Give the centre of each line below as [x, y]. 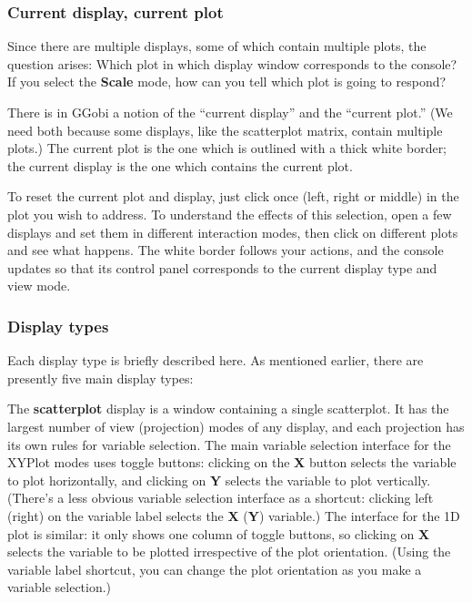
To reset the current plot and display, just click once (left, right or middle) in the [233, 196]
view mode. [39, 286]
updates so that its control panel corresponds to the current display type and [222, 267]
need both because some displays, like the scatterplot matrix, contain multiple [225, 130]
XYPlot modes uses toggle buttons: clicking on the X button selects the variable [232, 462]
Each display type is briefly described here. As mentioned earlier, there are [216, 360]
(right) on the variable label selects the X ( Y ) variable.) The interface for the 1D [234, 515]
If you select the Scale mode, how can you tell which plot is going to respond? [227, 82]
